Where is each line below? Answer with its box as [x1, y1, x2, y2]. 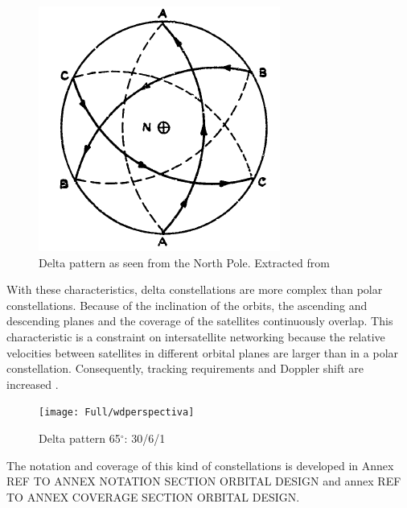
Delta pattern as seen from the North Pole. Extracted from [39, 254, 330, 271]
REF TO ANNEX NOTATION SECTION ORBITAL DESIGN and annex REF [6, 473, 401, 489]
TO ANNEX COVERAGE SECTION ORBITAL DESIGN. [6, 488, 300, 505]
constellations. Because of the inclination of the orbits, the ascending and [6, 296, 368, 313]
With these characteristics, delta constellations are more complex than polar [6, 281, 383, 298]
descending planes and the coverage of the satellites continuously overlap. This [6, 312, 393, 329]
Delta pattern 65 [39, 430, 121, 446]
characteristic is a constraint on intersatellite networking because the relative [6, 328, 385, 345]
